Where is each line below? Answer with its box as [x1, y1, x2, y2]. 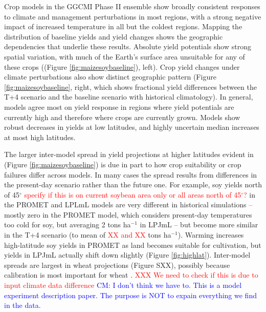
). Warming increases [178, 229, 244, 240]
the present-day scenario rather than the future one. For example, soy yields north [4, 179, 262, 190]
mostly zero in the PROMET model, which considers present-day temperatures [4, 209, 252, 220]
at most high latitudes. [4, 131, 76, 142]
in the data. [4, 300, 41, 310]
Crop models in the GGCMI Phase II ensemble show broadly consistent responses [4, 1, 260, 11]
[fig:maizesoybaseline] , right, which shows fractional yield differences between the [4, 81, 257, 92]
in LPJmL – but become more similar [140, 219, 258, 230]
